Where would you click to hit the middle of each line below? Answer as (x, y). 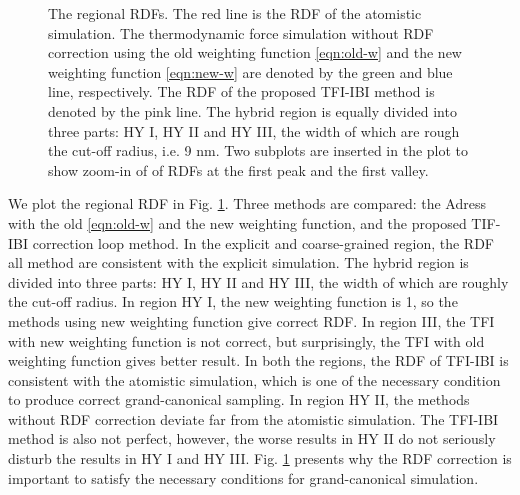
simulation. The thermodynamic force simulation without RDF (241, 32)
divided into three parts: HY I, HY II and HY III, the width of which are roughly (258, 281)
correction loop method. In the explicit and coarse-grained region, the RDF (263, 242)
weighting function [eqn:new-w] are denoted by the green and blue (250, 71)
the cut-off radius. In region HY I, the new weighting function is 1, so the (233, 301)
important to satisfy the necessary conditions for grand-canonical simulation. (243, 477)
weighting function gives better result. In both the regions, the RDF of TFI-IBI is (258, 360)
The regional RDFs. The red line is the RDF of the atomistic (235, 13)
